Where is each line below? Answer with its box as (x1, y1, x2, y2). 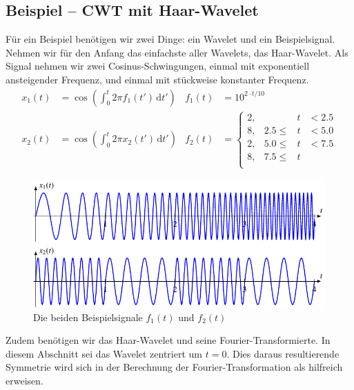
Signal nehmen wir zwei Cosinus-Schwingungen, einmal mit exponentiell (6, 59, 310, 73)
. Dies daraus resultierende (226, 346, 340, 360)
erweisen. (6, 373, 43, 387)
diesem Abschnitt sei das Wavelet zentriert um (6, 346, 203, 360)
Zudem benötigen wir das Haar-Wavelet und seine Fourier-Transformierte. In (6, 333, 331, 347)
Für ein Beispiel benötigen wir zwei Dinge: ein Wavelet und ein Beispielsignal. (6, 32, 335, 46)
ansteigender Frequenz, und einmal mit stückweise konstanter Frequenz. (6, 72, 309, 86)
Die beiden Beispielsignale (33, 309, 143, 324)
